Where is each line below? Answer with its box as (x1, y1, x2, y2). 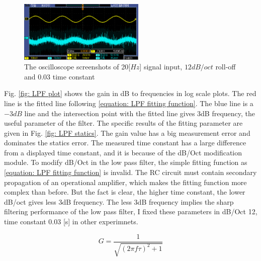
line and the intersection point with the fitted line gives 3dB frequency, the (24, 108, 255, 118)
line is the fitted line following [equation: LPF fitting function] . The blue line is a (4, 98, 253, 108)
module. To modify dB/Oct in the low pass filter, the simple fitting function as (4, 157, 247, 167)
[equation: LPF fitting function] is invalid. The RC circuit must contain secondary (4, 167, 257, 178)
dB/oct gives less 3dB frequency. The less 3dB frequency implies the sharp (4, 196, 234, 207)
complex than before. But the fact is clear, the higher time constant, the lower (4, 187, 245, 197)
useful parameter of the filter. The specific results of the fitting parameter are (4, 118, 243, 128)
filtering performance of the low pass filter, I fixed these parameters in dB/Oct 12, (4, 206, 257, 217)
